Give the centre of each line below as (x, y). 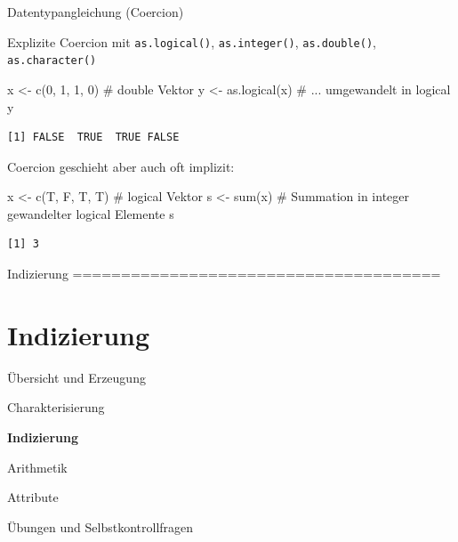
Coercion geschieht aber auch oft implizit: (121, 166)
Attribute (33, 497)
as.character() (52, 61)
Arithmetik (37, 467)
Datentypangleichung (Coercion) (96, 12)
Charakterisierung (56, 407)
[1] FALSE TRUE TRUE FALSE (93, 138)
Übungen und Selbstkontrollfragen (100, 526)
